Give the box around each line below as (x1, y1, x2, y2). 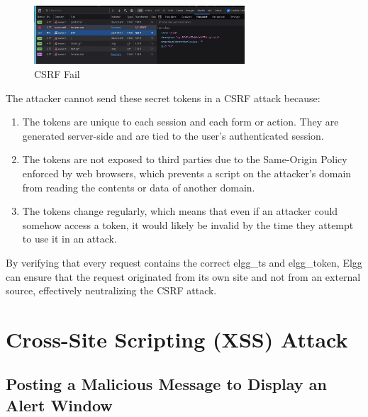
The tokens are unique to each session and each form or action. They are (22, 114, 339, 129)
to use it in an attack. (22, 231, 117, 246)
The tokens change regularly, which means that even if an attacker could (22, 204, 338, 218)
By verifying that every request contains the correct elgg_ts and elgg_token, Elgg (6, 255, 362, 269)
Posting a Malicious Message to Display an (6, 373, 327, 395)
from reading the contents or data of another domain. (22, 179, 255, 194)
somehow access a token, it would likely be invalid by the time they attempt (22, 217, 354, 232)
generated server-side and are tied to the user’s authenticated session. (22, 128, 324, 143)
